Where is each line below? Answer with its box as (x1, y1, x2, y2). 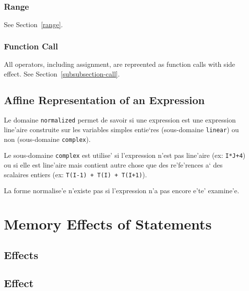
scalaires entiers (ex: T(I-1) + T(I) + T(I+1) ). (4, 169, 147, 179)
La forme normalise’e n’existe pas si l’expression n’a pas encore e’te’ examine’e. (4, 185, 239, 196)
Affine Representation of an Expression (4, 92, 205, 107)
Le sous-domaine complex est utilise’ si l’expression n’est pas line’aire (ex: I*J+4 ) (4, 150, 246, 160)
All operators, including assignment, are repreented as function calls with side (4, 59, 235, 69)
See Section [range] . (4, 19, 63, 30)
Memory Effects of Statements (4, 214, 212, 234)
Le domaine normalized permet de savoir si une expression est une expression (4, 115, 236, 125)
